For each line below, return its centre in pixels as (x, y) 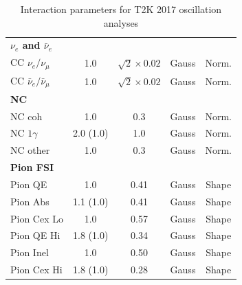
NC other (30, 150)
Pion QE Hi (35, 235)
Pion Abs (30, 201)
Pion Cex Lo (37, 218)
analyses (121, 22)
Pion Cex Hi (36, 270)
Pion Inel (30, 252)
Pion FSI (32, 167)
